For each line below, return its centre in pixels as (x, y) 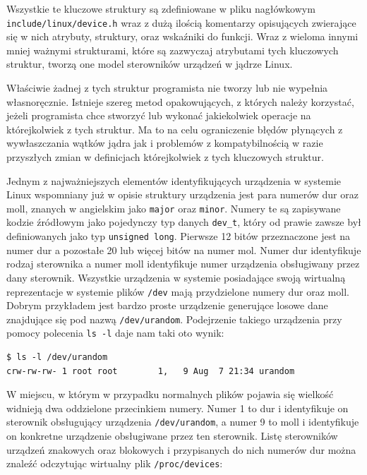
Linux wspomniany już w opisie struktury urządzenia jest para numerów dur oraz (182, 194)
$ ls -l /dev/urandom (57, 357)
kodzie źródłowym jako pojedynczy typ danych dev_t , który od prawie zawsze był (184, 222)
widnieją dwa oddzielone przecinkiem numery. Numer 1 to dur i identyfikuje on (178, 408)
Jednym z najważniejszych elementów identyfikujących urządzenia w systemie (174, 180)
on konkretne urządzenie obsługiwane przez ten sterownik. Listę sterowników (172, 436)
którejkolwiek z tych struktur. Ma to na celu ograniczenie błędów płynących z (175, 129)
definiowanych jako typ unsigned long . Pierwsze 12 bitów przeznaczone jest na (179, 236)
